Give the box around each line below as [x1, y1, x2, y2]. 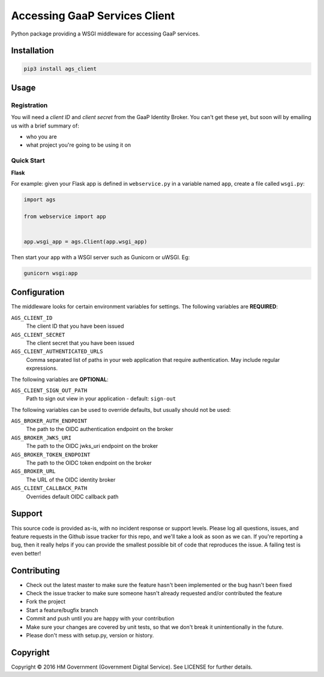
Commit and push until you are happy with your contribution [26, 615, 175, 622]
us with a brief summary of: [11, 122, 79, 129]
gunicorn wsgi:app [23, 269, 78, 277]
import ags [23, 196, 56, 203]
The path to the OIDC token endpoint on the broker [26, 459, 152, 467]
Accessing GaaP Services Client [11, 9, 175, 22]
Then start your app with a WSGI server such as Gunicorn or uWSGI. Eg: [11, 253, 190, 261]
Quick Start [11, 156, 45, 165]
